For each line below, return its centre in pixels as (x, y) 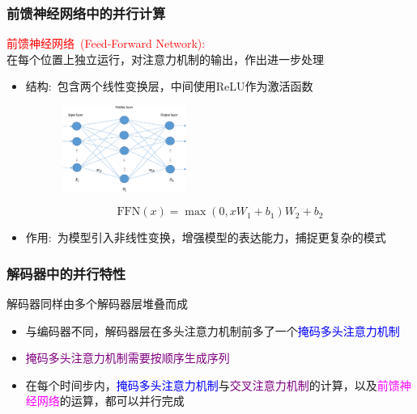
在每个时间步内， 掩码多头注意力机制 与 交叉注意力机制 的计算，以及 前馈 (213, 384)
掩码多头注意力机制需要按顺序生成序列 (128, 358)
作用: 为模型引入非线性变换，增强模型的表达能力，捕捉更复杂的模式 (206, 237)
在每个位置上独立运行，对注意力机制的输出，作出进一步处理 (165, 59)
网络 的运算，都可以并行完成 (111, 401)
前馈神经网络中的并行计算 (86, 13)
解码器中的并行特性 (66, 273)
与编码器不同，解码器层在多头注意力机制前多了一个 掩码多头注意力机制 (213, 330)
